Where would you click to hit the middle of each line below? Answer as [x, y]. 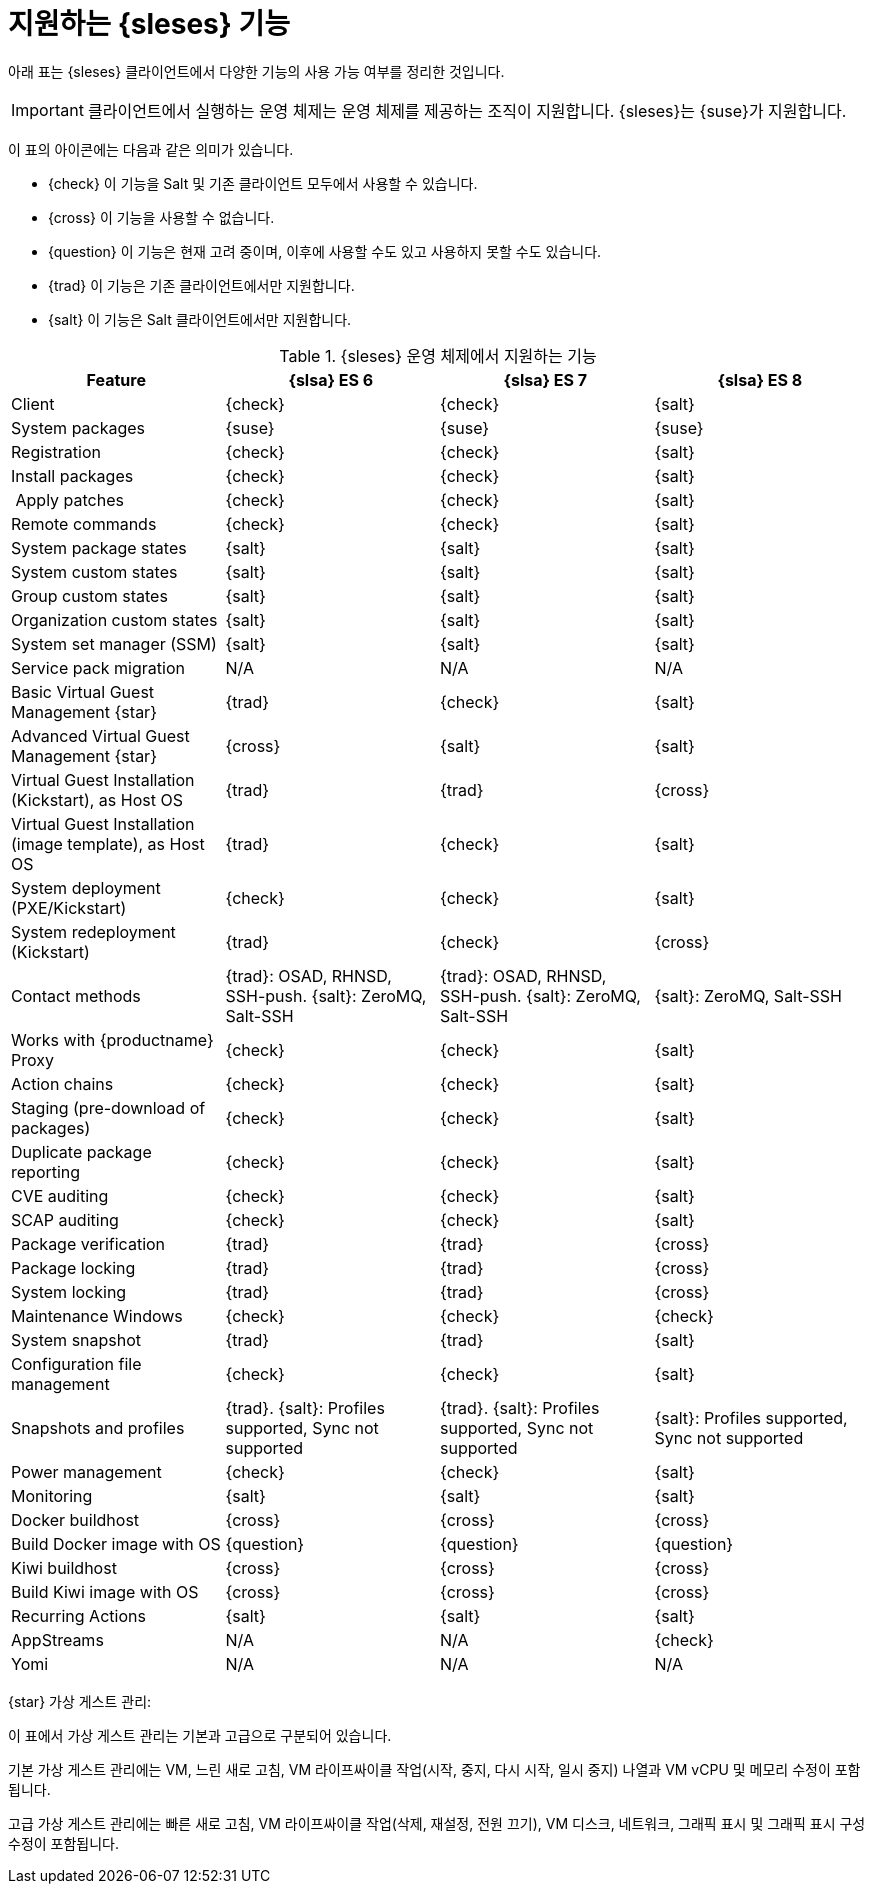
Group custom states [89, 595]
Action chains [62, 1083]
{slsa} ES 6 [331, 379]
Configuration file [76, 1363]
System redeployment [93, 931]
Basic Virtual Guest [83, 691]
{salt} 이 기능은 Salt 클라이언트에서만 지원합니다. [200, 319]
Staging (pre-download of [108, 1107]
